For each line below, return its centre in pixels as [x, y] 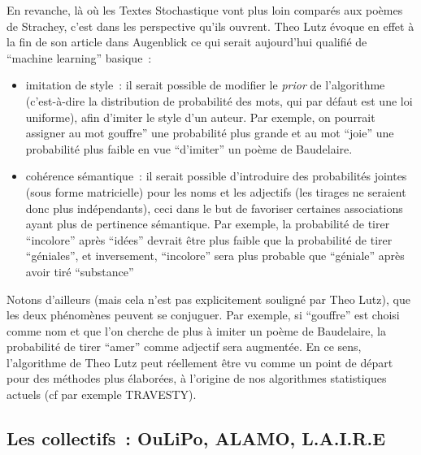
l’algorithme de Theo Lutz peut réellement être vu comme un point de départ [200, 362]
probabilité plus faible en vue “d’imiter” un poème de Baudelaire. [189, 148]
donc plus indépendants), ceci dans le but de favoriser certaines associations [214, 208]
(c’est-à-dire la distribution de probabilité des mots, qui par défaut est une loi [219, 100]
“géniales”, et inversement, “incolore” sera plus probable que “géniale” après [215, 256]
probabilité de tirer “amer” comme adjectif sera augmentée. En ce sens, [184, 347]
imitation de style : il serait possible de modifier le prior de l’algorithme [205, 85]
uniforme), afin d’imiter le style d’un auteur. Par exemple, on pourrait [200, 117]
